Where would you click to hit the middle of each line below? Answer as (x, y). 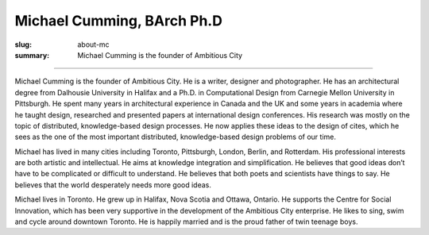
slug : (23, 44)
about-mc (94, 44)
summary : (32, 55)
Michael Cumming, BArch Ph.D (118, 21)
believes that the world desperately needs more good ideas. (113, 185)
